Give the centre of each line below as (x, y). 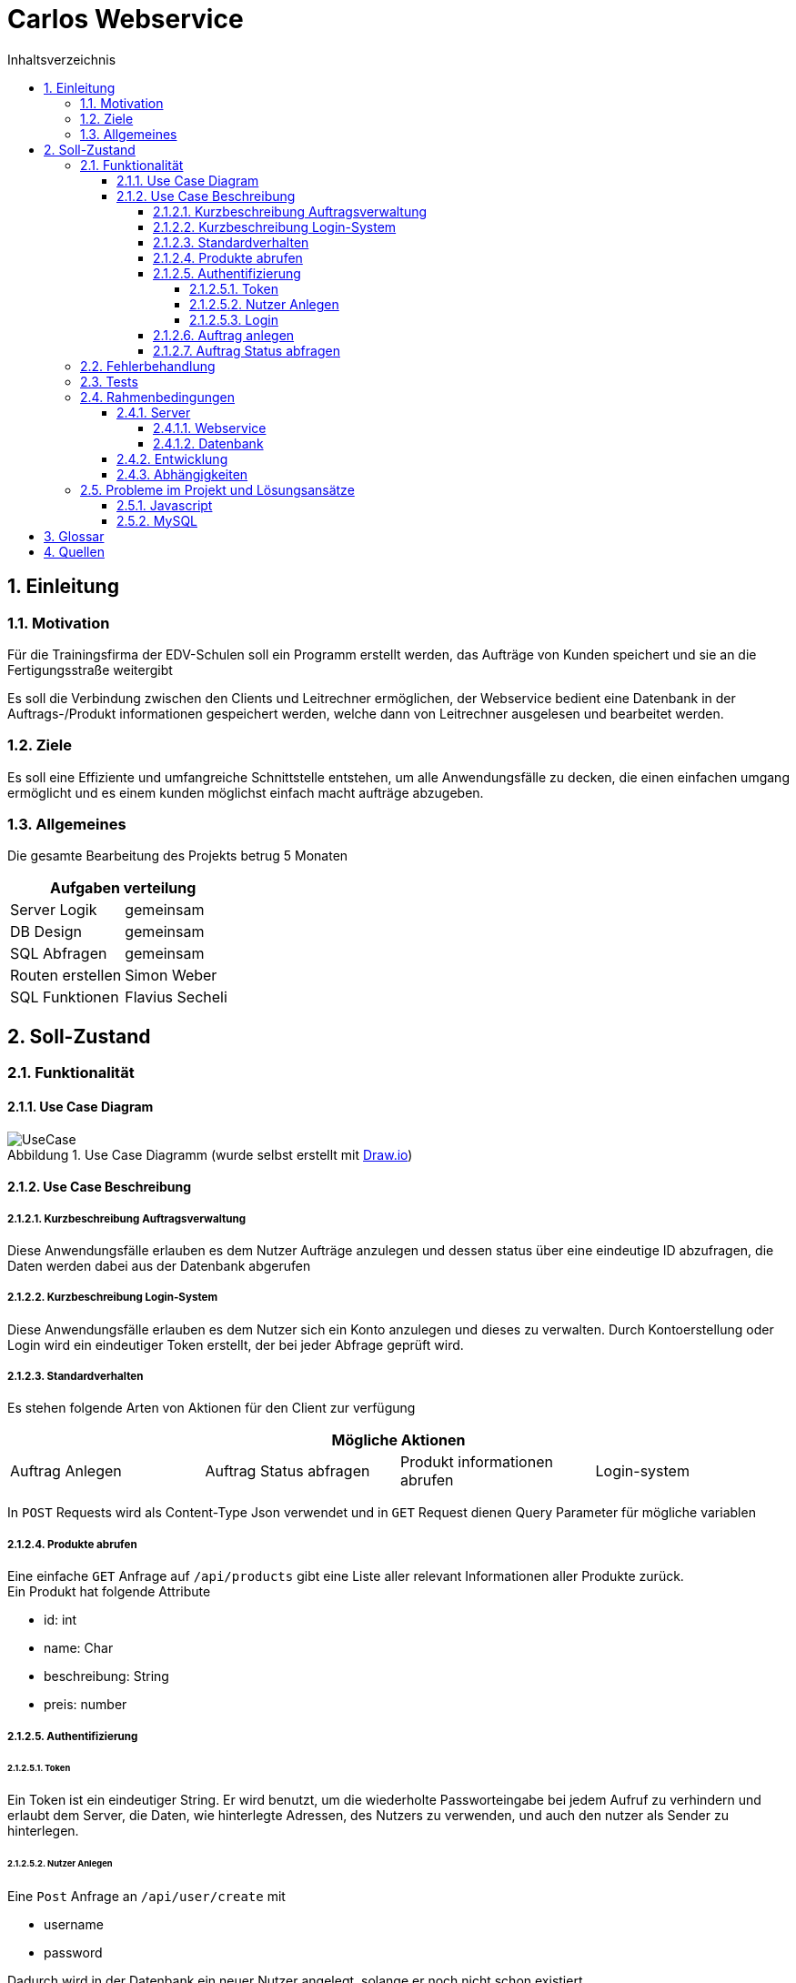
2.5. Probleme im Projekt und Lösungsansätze (217, 489)
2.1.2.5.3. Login (234, 319)
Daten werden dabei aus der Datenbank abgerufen (159, 1265)
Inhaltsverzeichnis (62, 59)
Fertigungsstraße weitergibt (90, 669)
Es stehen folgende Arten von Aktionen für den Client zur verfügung (212, 1408)
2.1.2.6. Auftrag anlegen (224, 335)
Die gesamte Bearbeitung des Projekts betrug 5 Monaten (178, 856)
